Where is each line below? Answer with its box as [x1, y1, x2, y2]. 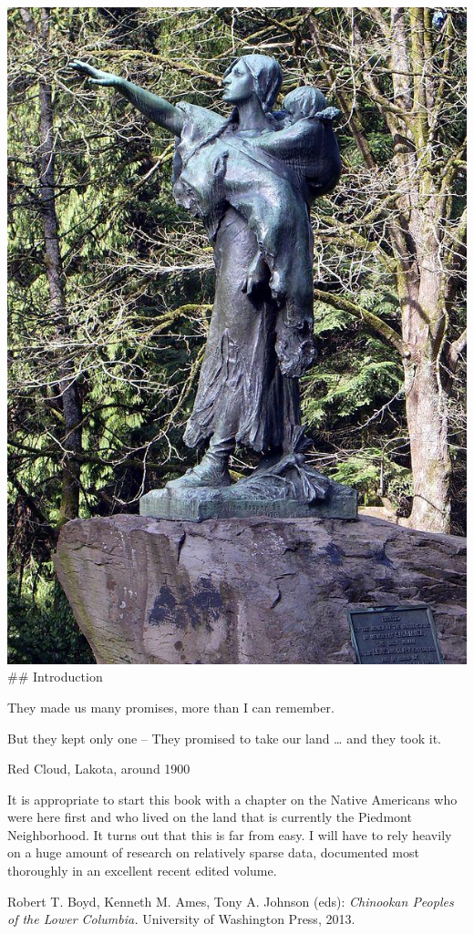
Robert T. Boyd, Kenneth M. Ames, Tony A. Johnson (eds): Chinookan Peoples [7, 891, 454, 910]
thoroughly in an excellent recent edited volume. [7, 861, 277, 880]
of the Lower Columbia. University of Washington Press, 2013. [7, 909, 355, 929]
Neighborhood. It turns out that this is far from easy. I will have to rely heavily [7, 825, 452, 844]
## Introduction [7, 667, 103, 686]
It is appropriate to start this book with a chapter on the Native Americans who [7, 789, 458, 808]
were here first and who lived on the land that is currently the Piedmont [7, 807, 412, 826]
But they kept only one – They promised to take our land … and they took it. [7, 728, 442, 747]
